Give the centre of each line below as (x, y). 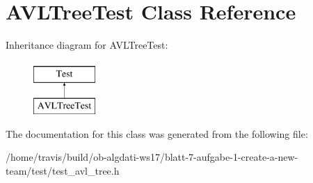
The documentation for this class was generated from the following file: (157, 133)
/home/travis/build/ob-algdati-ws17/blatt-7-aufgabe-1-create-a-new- (152, 157)
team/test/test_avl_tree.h (63, 171)
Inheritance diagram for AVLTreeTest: (87, 45)
